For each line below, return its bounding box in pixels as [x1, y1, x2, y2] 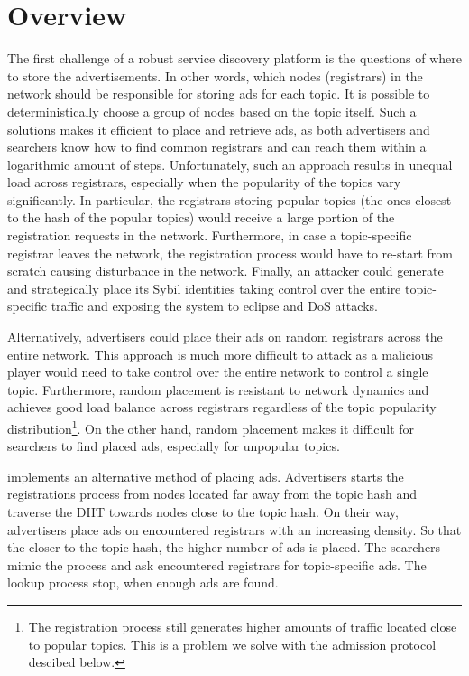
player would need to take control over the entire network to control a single [7, 362, 428, 381]
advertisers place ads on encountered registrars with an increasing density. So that [7, 520, 462, 539]
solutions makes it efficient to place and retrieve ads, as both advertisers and [7, 119, 430, 138]
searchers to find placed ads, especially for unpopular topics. [7, 437, 340, 455]
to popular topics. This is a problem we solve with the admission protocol [28, 634, 437, 653]
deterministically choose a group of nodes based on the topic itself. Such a [7, 101, 417, 120]
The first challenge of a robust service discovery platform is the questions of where [7, 49, 462, 68]
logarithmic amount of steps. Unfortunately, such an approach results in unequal [7, 155, 453, 174]
